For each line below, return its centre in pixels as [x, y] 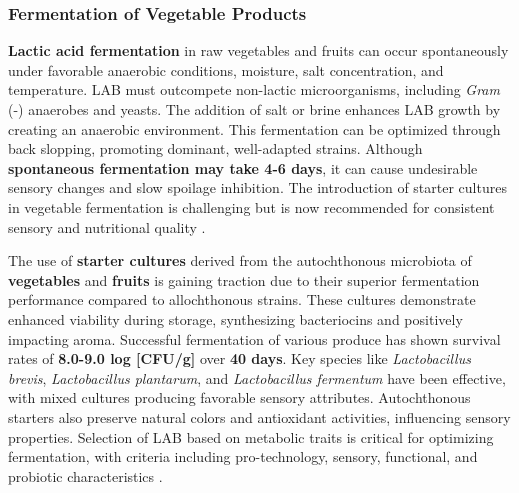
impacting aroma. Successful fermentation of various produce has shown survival [254, 338]
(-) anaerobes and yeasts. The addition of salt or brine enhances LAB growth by [254, 109]
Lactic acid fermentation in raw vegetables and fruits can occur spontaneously [258, 50]
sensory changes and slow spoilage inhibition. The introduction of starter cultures [257, 187]
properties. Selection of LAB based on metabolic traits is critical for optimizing [251, 436]
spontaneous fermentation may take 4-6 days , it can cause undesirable [243, 167]
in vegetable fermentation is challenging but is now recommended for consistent [251, 206]
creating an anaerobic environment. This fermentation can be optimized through [254, 128]
